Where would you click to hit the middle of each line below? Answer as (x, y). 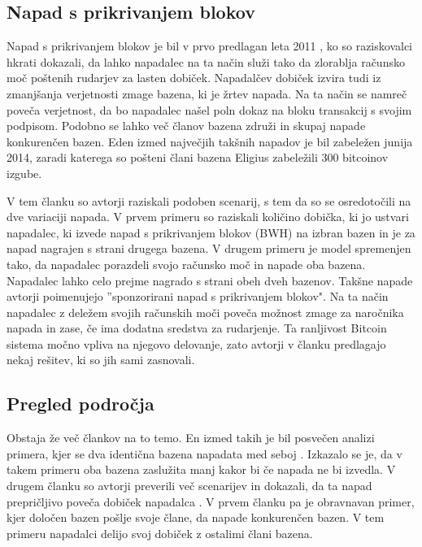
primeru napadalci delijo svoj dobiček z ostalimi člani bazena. (160, 533)
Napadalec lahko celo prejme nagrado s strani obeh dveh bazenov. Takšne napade (210, 280)
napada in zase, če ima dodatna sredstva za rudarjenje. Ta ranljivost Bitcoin (197, 328)
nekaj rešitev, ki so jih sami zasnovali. (101, 360)
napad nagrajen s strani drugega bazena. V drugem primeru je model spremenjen (209, 248)
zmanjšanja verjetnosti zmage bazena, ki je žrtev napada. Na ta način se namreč (207, 93)
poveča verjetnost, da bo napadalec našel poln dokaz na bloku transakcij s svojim (209, 109)
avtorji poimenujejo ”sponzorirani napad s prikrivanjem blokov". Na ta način (198, 296)
